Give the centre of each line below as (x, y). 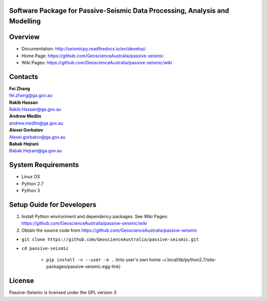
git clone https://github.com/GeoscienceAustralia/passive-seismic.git (110, 239)
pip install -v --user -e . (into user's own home (104, 259)
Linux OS (31, 177)
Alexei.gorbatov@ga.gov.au (37, 137)
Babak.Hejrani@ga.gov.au (36, 151)
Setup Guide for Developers (53, 204)
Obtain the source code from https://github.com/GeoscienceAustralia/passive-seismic (109, 230)
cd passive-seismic (45, 249)
